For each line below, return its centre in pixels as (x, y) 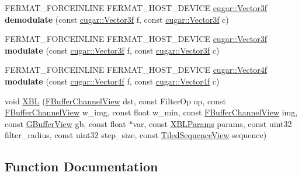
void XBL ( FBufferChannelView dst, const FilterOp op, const (115, 101)
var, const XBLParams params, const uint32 (212, 123)
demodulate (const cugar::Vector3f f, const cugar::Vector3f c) (117, 19)
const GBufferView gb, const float (65, 123)
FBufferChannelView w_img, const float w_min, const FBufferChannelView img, (151, 112)
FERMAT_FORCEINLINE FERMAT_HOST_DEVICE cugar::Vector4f (136, 70)
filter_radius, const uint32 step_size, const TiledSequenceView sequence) (136, 135)
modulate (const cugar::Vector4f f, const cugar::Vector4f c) (112, 81)
